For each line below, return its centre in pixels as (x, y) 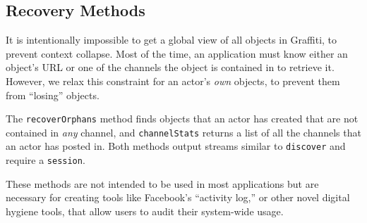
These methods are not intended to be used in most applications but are (162, 183)
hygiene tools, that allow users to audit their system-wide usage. (145, 211)
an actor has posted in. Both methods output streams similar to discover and (176, 146)
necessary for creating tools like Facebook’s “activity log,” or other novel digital (178, 197)
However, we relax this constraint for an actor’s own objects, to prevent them (173, 81)
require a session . (46, 160)
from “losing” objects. (53, 95)
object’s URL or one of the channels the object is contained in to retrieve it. (170, 67)
